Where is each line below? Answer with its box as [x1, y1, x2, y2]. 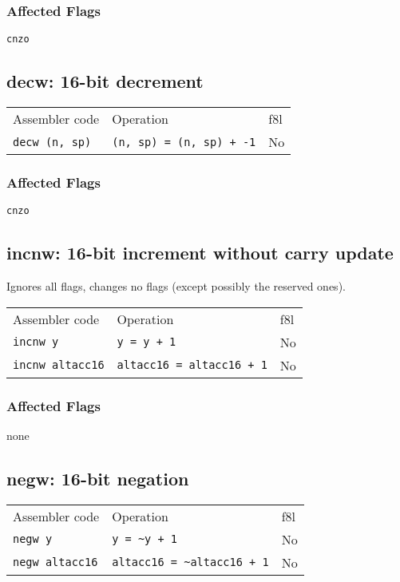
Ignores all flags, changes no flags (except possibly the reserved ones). [6, 278, 346, 295]
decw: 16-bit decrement [6, 69, 204, 93]
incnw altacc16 [13, 358, 105, 372]
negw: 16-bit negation [6, 465, 189, 490]
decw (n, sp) [13, 135, 92, 148]
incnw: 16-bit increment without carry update [6, 240, 394, 265]
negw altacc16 [13, 556, 98, 569]
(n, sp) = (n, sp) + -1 [112, 135, 256, 148]
